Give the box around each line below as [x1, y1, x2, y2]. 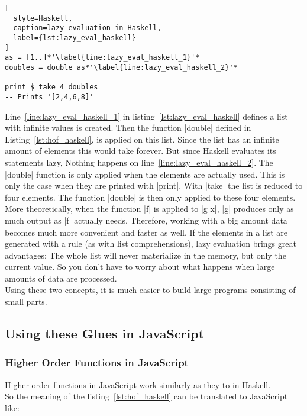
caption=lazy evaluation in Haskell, [13, 24, 161, 33]
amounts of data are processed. [5, 272, 117, 284]
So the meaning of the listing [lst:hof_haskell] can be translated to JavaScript [5, 390, 288, 402]
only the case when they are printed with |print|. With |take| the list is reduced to [5, 179, 303, 192]
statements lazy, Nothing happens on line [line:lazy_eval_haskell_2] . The [5, 156, 273, 168]
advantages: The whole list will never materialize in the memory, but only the [5, 249, 286, 261]
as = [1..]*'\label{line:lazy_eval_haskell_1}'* [5, 53, 200, 62]
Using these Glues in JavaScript [5, 324, 205, 343]
